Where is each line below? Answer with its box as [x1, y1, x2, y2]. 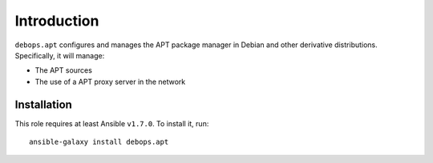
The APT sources [34, 66, 92, 75]
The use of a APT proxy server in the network [34, 77, 186, 86]
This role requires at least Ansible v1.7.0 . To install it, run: [14, 118, 209, 128]
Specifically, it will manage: [14, 50, 105, 60]
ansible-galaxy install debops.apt [29, 137, 169, 147]
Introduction [14, 12, 99, 30]
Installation [14, 97, 72, 111]
